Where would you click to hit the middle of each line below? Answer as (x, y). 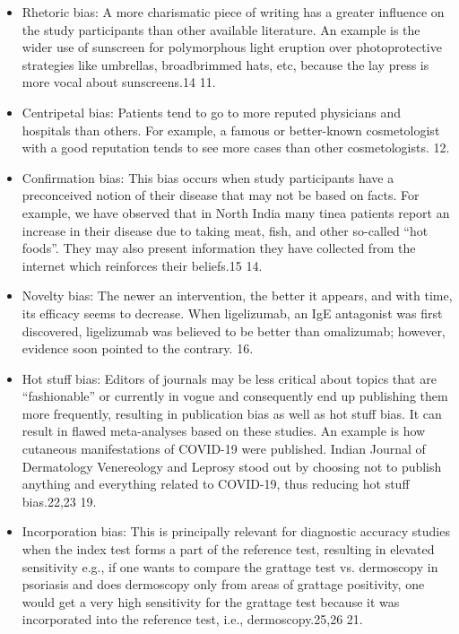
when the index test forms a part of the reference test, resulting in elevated (228, 549)
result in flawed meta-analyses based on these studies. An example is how (224, 431)
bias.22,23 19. (59, 501)
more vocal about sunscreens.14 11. (119, 82)
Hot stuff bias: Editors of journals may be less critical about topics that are (229, 378)
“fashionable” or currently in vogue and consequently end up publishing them (235, 396)
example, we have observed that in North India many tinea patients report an (236, 212)
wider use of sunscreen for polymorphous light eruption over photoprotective (232, 47)
